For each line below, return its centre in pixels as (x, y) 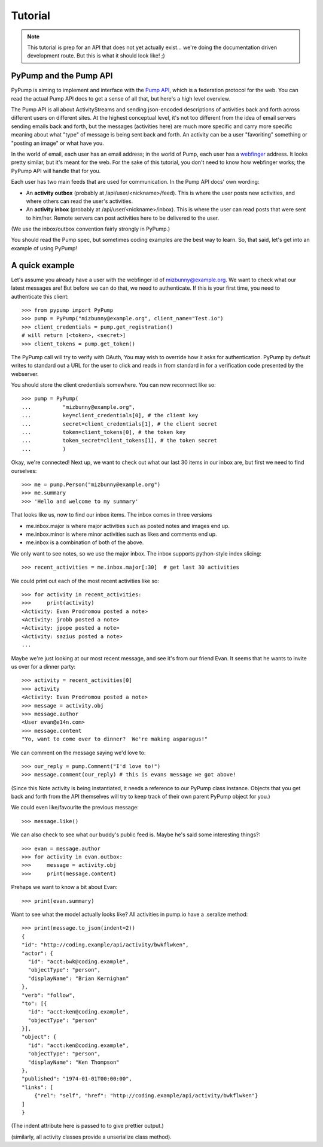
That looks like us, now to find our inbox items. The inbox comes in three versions (112, 515)
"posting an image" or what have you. (57, 143)
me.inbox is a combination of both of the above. (85, 542)
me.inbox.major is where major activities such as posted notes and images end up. (128, 526)
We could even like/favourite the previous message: (75, 808)
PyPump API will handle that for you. (56, 171)
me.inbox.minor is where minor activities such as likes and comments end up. (122, 534)
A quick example (43, 265)
